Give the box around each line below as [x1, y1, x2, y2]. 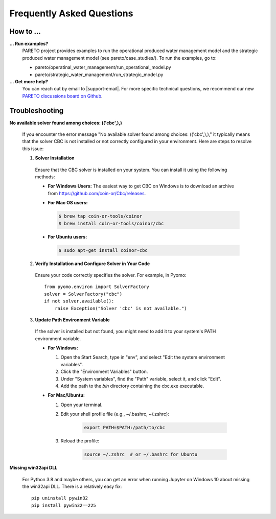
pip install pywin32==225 [31, 502, 97, 508]
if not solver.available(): [44, 298, 114, 304]
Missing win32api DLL [9, 465, 58, 471]
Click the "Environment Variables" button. [60, 368, 148, 375]
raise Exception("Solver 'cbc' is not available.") [54, 305, 187, 311]
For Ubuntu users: [48, 233, 87, 240]
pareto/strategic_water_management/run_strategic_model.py [35, 72, 164, 78]
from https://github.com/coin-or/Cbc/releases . [48, 190, 146, 196]
